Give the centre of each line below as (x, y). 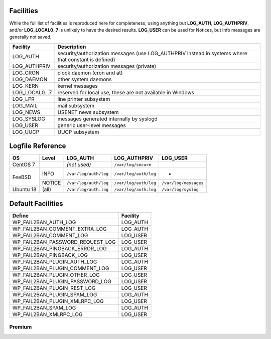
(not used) (79, 164)
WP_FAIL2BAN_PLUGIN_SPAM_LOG (55, 294)
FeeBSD (22, 177)
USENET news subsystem (88, 112)
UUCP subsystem (78, 132)
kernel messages (78, 86)
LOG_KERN (26, 86)
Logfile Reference (38, 146)
